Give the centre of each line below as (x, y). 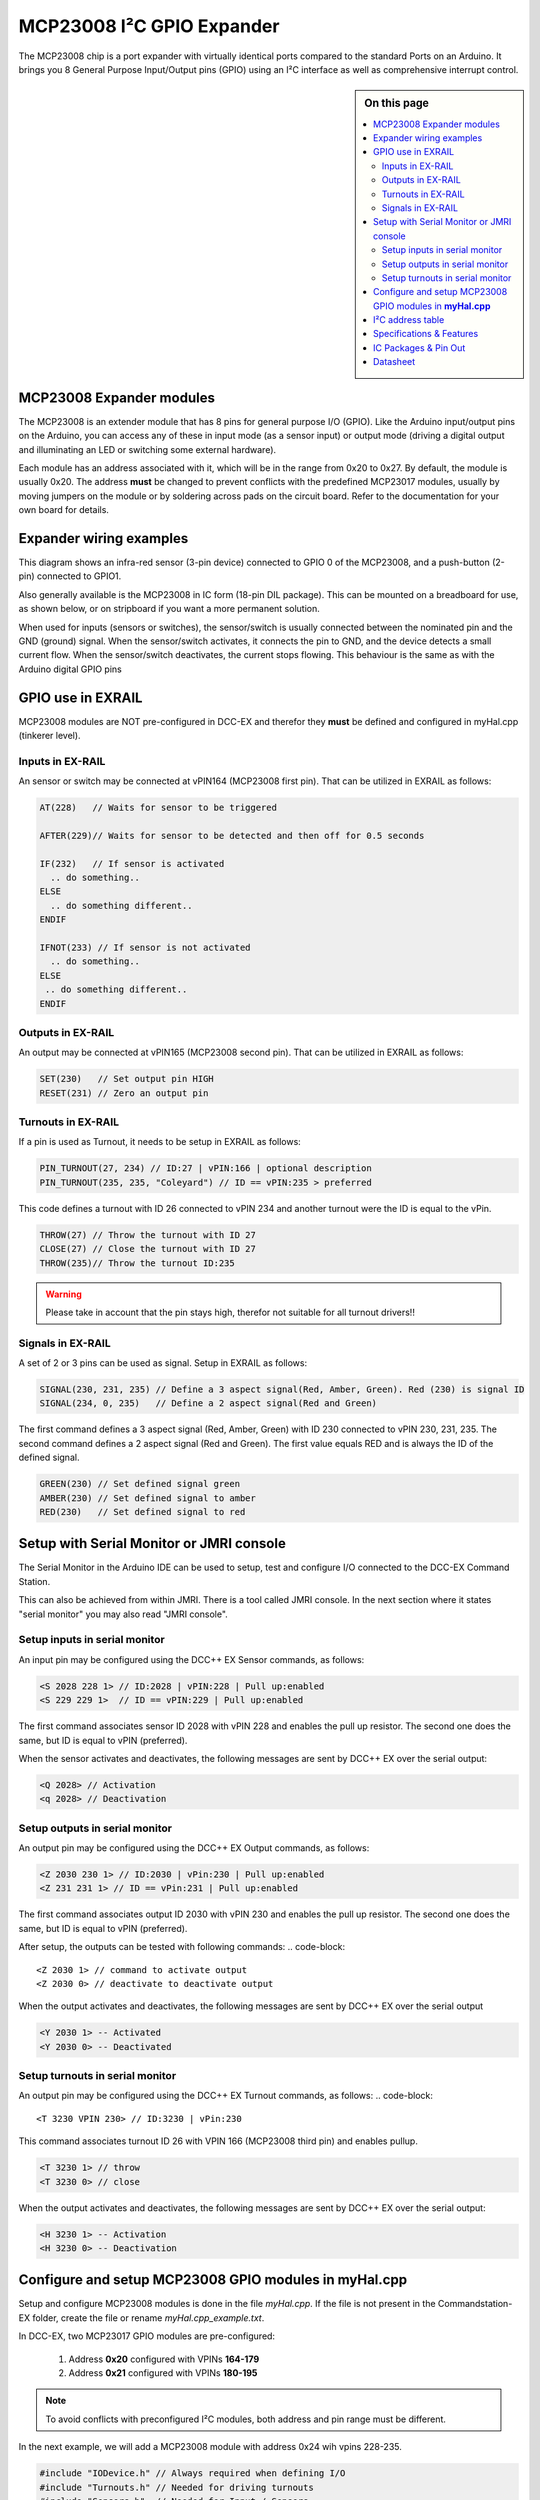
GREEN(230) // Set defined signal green (139, 1484)
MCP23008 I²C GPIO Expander (149, 26)
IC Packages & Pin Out (419, 347)
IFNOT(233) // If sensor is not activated (145, 948)
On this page (396, 103)
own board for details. (64, 510)
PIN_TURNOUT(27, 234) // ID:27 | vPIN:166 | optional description (205, 1168)
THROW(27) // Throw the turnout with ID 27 (148, 1234)
